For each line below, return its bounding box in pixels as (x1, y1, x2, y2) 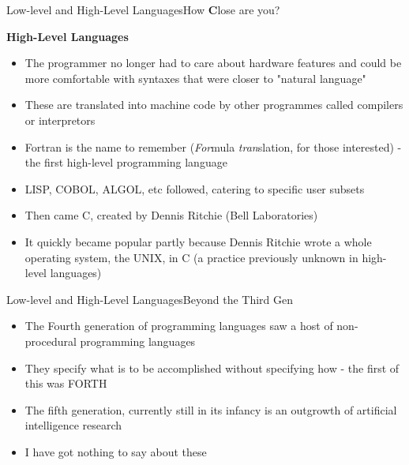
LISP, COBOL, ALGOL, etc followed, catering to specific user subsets (24, 180, 365, 197)
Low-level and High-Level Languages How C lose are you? (6, 2, 280, 17)
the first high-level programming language (24, 154, 227, 171)
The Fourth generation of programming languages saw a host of (24, 317, 333, 334)
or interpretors (24, 111, 96, 128)
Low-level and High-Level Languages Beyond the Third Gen (6, 291, 294, 307)
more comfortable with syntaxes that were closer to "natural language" (24, 69, 366, 86)
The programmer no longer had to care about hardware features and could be (24, 54, 402, 71)
